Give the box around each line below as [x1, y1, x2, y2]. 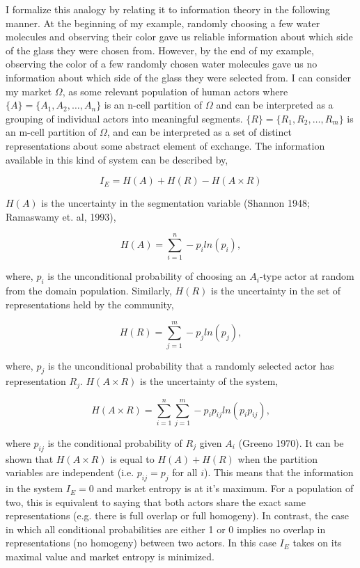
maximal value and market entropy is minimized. [6, 549, 214, 564]
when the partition [237, 451, 318, 466]
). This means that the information [203, 465, 354, 480]
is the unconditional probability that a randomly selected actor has [47, 358, 334, 372]
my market [6, 84, 52, 98]
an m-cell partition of [6, 125, 97, 139]
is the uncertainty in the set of [211, 283, 341, 298]
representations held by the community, [6, 297, 174, 311]
